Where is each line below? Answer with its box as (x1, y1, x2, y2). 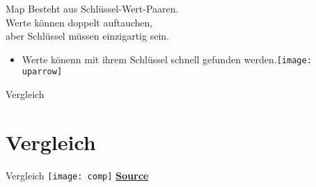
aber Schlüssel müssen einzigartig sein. (6, 29, 169, 43)
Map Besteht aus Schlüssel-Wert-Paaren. (6, 1, 179, 15)
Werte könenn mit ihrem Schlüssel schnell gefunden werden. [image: (22, 51, 312, 66)
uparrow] (22, 67, 63, 77)
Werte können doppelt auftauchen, (6, 15, 153, 29)
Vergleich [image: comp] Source (6, 168, 149, 182)
